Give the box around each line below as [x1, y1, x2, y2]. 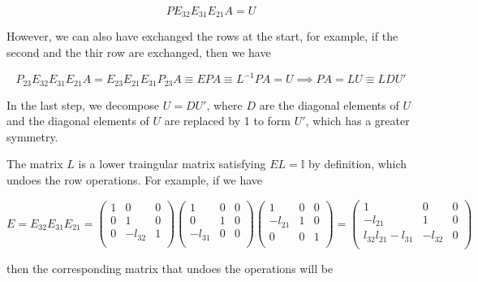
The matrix [6, 155, 63, 172]
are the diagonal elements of [259, 96, 399, 113]
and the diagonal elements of [6, 112, 149, 129]
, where [206, 96, 243, 113]
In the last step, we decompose [6, 96, 160, 113]
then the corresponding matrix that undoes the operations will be [6, 259, 334, 276]
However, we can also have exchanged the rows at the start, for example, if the [6, 28, 398, 45]
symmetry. [6, 128, 58, 145]
